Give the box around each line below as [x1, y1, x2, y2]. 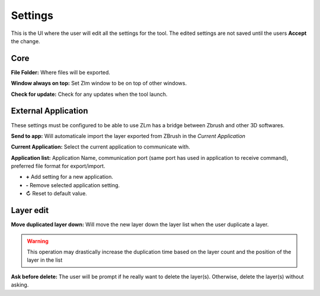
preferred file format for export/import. [11, 163, 105, 170]
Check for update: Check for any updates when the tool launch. [11, 91, 168, 98]
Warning [27, 237, 49, 244]
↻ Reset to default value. [25, 190, 87, 197]
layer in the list [27, 256, 63, 263]
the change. [11, 37, 41, 44]
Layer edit [11, 205, 49, 215]
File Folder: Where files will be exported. [11, 69, 111, 76]
